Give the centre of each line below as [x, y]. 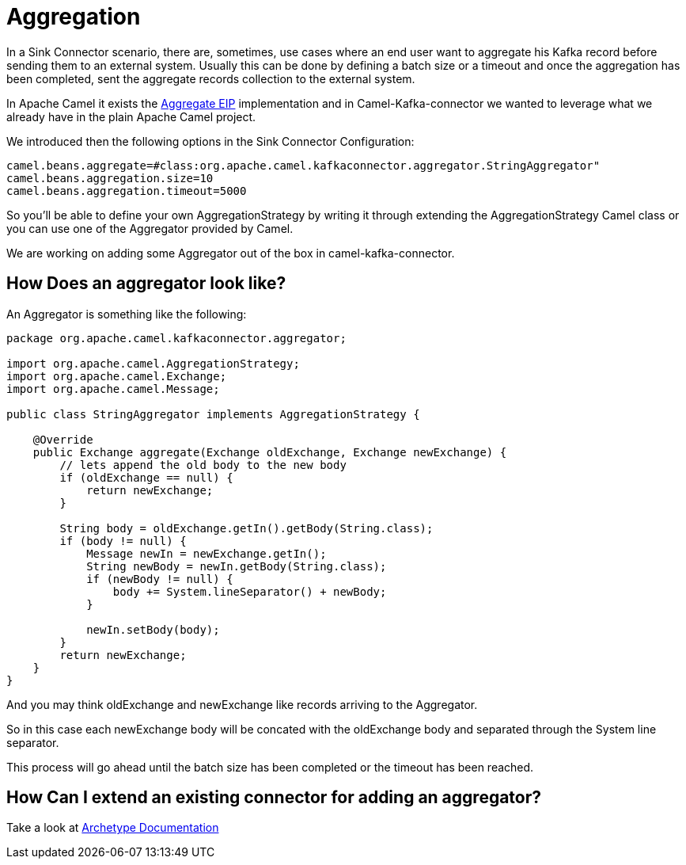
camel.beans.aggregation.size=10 [110, 178]
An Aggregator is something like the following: [127, 314]
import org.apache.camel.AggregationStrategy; [153, 363]
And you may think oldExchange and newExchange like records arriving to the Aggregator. [242, 704]
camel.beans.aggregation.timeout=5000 [127, 191]
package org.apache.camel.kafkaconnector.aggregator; [176, 338]
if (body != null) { [123, 541]
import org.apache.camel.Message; [113, 389]
